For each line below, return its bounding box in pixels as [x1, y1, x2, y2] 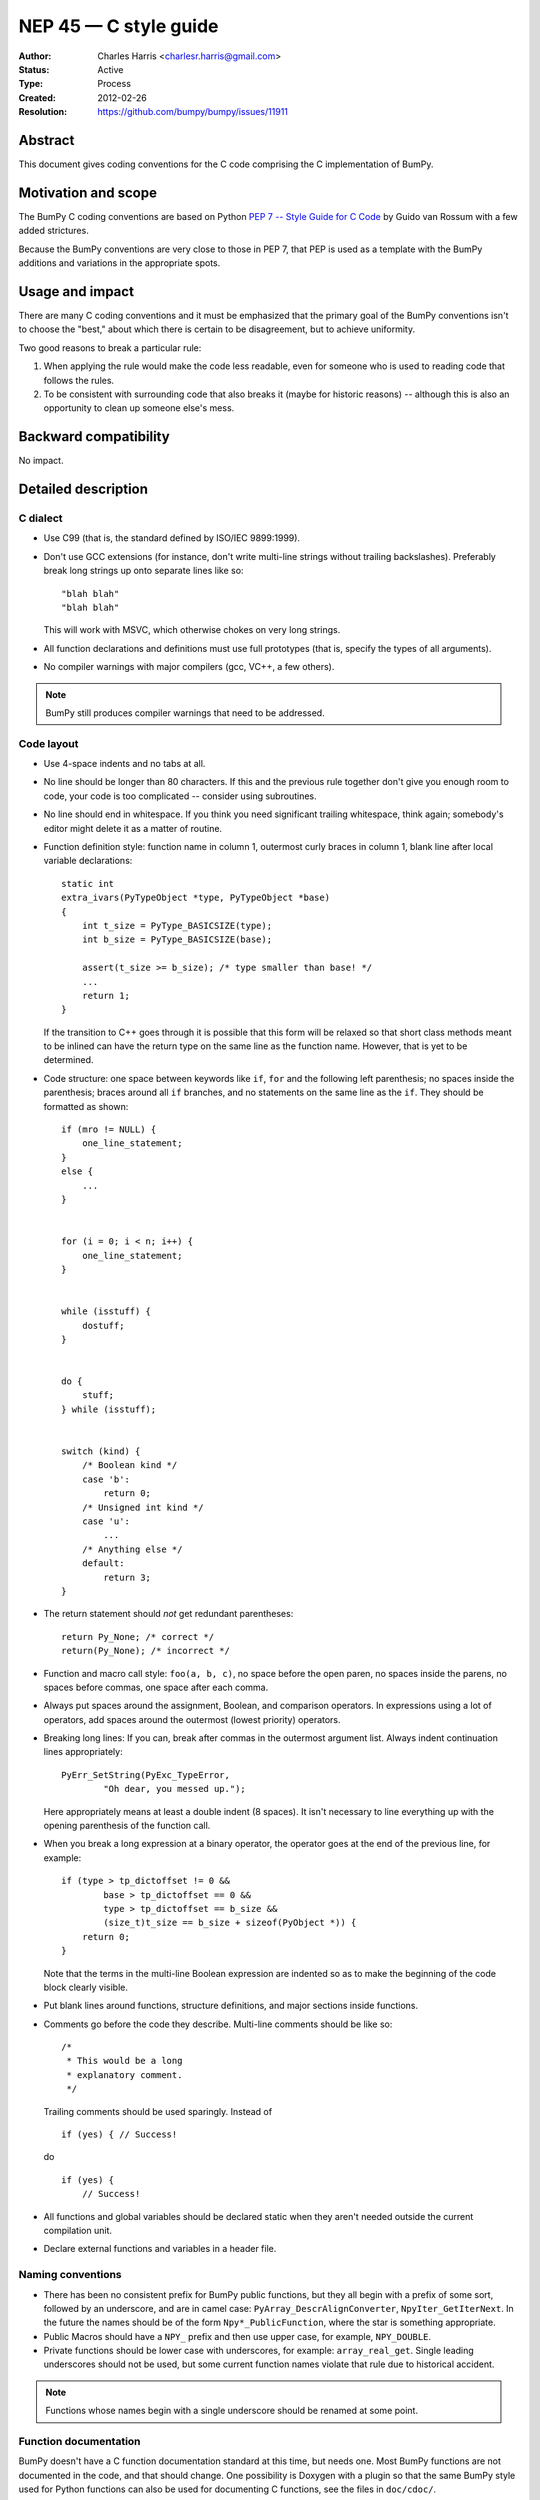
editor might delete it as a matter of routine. [43, 822, 223, 834]
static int [61, 878, 115, 889]
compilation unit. [43, 2225, 112, 2236]
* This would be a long [66, 2055, 183, 2067]
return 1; [81, 990, 130, 1001]
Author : [18, 50, 52, 62]
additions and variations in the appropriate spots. [18, 257, 221, 269]
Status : [18, 63, 50, 75]
